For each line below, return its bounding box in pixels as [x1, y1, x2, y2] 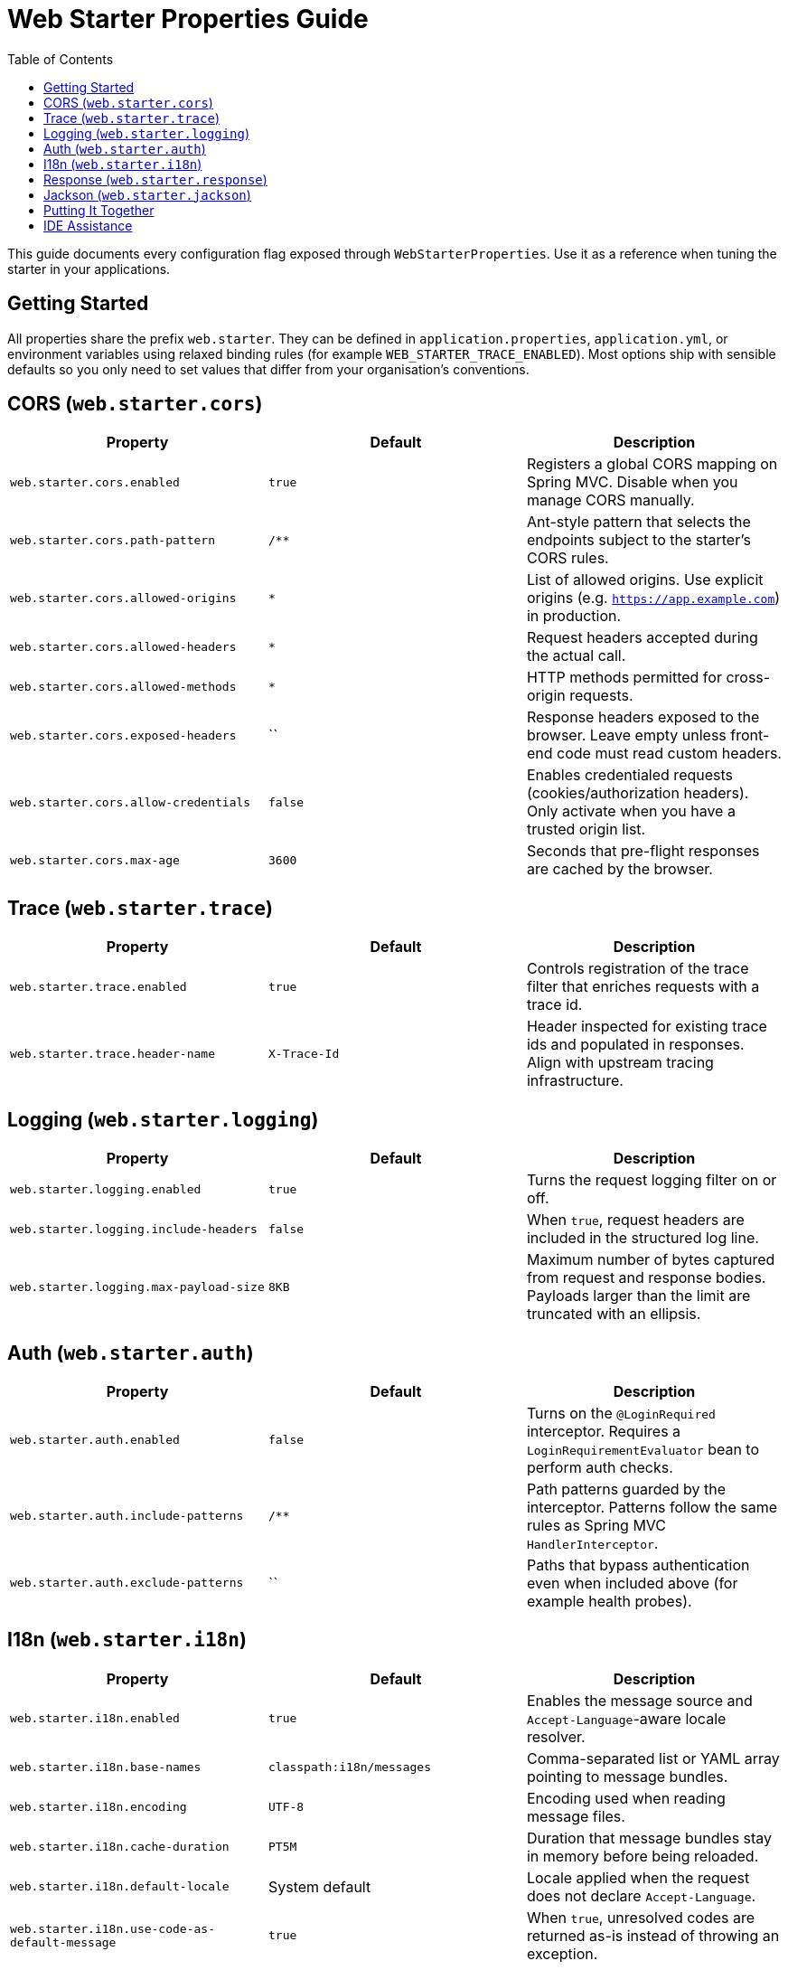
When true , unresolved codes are [526, 1908, 755, 1927]
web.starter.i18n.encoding [10, 1800, 187, 1814]
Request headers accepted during [526, 628, 758, 647]
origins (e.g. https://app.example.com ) [526, 589, 781, 608]
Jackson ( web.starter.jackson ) [43, 186, 251, 203]
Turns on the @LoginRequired [526, 1403, 716, 1422]
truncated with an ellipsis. [526, 1305, 701, 1324]
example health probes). [526, 1591, 692, 1610]
